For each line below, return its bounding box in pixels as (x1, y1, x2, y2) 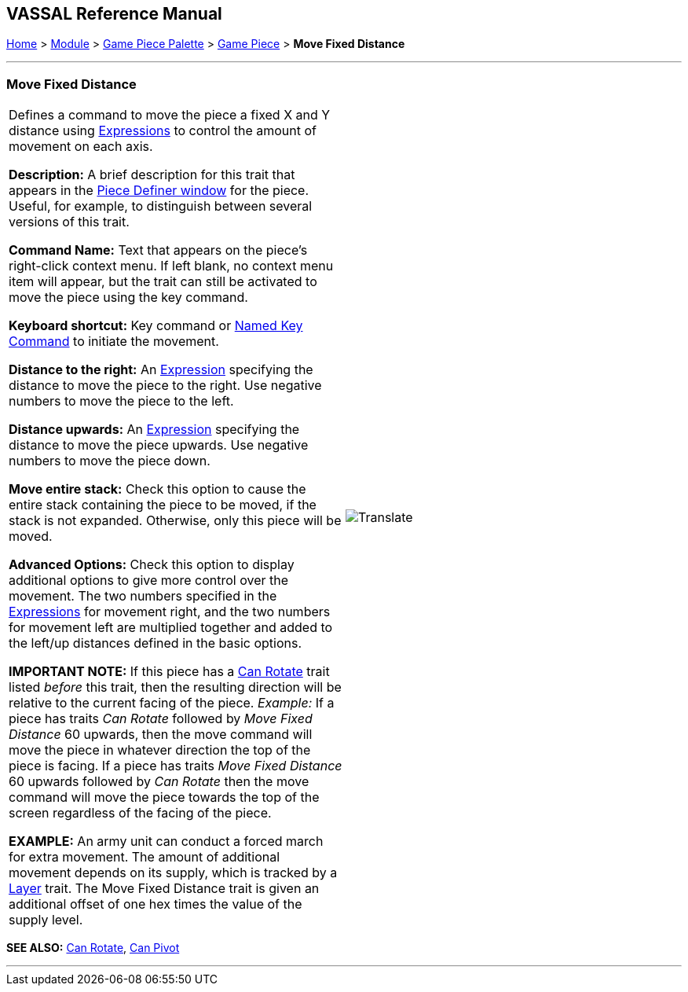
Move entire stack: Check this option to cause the (9, 481, 306, 498)
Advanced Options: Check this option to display (9, 557, 295, 573)
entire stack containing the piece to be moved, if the (9, 497, 317, 513)
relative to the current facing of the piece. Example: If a (9, 695, 335, 711)
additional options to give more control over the (9, 572, 289, 589)
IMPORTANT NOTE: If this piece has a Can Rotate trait (9, 663, 330, 680)
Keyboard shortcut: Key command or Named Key (9, 318, 303, 334)
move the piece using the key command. (9, 289, 248, 306)
